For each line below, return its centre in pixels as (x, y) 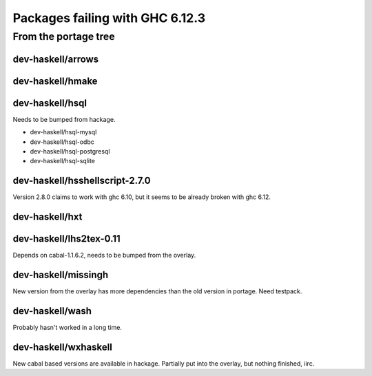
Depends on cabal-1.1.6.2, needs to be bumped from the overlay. (104, 255)
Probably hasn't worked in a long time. (67, 327)
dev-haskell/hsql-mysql (63, 132)
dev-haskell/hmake (55, 81)
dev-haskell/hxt (48, 217)
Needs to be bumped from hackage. (64, 119)
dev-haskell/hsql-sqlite (63, 161)
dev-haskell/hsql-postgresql (70, 151)
